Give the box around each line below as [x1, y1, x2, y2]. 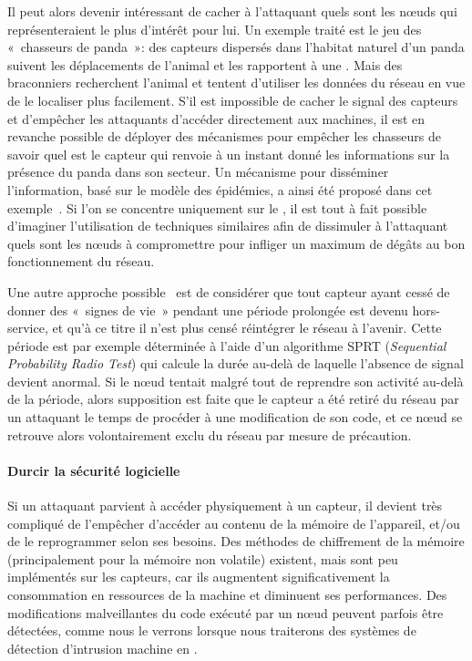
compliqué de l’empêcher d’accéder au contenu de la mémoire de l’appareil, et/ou [7, 513, 460, 532]
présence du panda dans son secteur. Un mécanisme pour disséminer [7, 162, 389, 181]
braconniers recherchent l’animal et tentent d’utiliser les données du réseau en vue [7, 73, 466, 92]
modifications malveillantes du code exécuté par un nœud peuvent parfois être [7, 603, 444, 622]
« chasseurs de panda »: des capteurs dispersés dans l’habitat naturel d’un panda [7, 37, 465, 57]
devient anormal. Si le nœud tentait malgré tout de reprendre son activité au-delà [7, 371, 464, 390]
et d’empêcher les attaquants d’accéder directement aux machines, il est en [7, 108, 426, 128]
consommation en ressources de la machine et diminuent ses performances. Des [7, 585, 447, 604]
